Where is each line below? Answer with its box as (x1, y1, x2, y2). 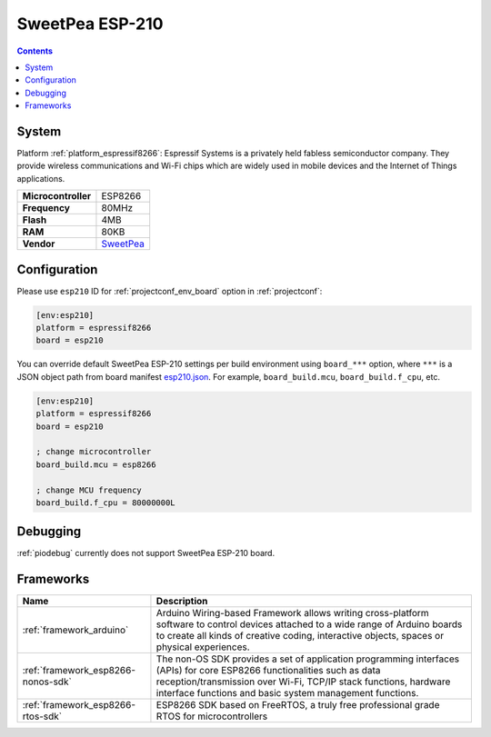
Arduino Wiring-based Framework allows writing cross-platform (155, 607, 429, 620)
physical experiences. (155, 641, 250, 653)
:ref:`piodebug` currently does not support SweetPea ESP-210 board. (16, 548, 276, 559)
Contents (16, 45, 54, 56)
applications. (16, 173, 65, 184)
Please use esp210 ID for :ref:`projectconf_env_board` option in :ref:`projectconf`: (16, 285, 323, 296)
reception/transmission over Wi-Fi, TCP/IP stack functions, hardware (155, 675, 451, 688)
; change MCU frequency (35, 484, 143, 495)
